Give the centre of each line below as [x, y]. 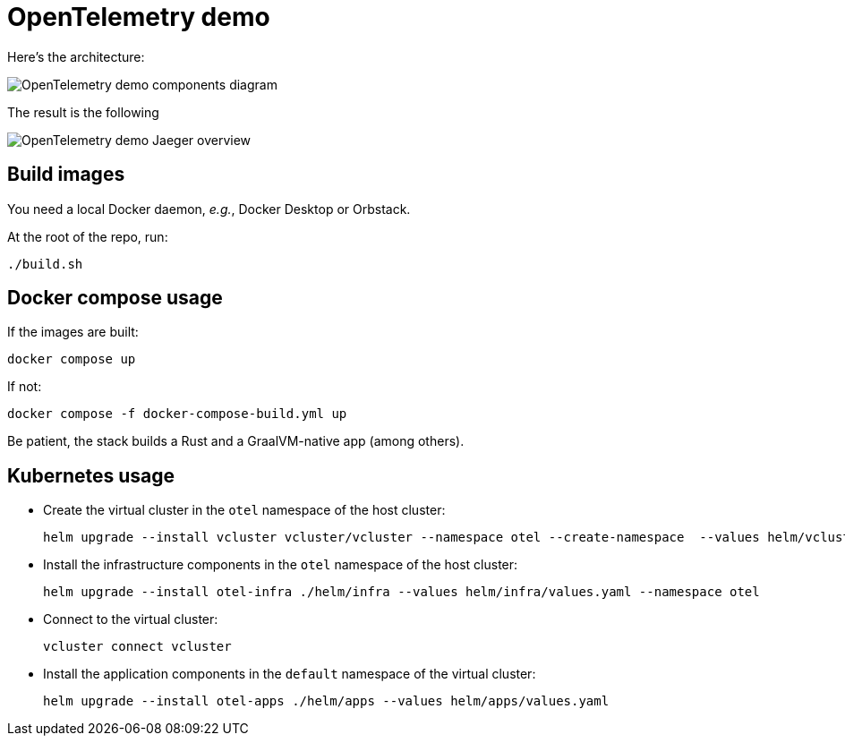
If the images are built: [73, 332]
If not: [25, 387]
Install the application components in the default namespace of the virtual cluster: [290, 674]
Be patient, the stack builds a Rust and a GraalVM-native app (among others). [236, 441]
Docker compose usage [115, 298]
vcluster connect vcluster [137, 647]
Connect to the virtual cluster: [131, 619]
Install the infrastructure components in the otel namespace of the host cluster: [281, 565]
